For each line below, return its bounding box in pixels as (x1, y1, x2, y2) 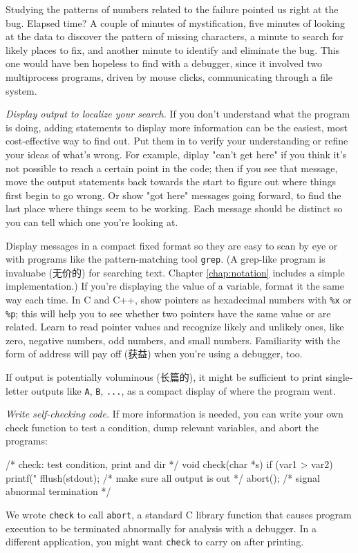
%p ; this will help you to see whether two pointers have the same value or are (6, 306, 331, 320)
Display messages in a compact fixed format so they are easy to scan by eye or (6, 238, 338, 252)
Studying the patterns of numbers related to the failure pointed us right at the (6, 2, 339, 16)
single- (326, 370, 353, 384)
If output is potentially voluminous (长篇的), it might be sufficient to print (6, 370, 323, 384)
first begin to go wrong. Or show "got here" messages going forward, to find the (6, 187, 341, 202)
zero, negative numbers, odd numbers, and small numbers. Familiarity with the (6, 332, 341, 347)
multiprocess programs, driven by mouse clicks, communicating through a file (6, 69, 333, 84)
